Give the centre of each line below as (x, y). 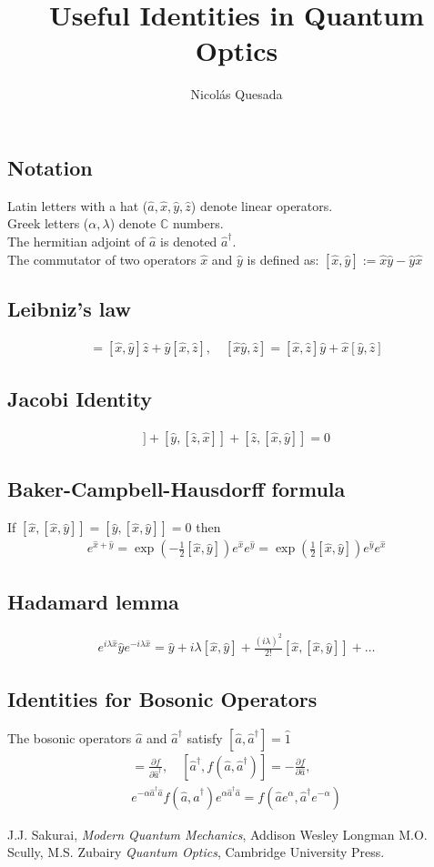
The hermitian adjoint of (76, 241)
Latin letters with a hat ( (78, 205)
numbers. (198, 223)
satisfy (205, 737)
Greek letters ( (48, 223)
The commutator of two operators (102, 259)
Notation (50, 167)
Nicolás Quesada (237, 94)
